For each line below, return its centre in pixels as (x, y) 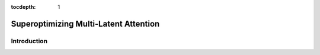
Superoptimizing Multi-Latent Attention (85, 24)
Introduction (29, 41)
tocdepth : (23, 7)
